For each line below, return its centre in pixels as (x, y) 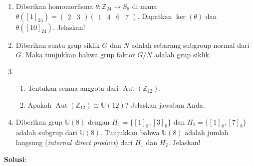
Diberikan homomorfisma (54, 6)
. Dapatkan (155, 16)
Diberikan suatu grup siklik (58, 45)
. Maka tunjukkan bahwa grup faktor (78, 55)
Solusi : (15, 159)
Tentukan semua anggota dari (73, 88)
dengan (99, 121)
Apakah (40, 104)
